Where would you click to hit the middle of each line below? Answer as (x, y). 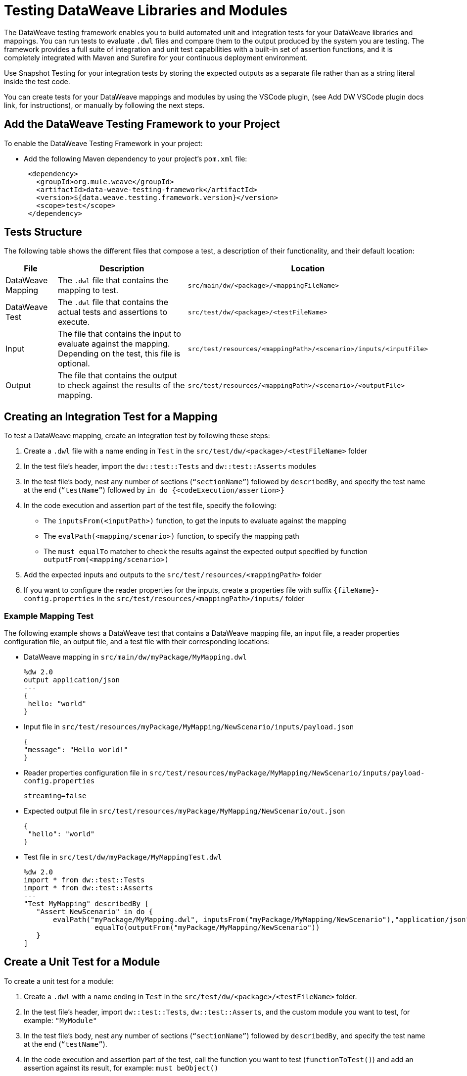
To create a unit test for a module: (59, 981)
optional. (74, 364)
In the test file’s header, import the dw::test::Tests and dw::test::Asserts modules (170, 466)
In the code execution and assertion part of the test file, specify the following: (150, 506)
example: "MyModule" (61, 1020)
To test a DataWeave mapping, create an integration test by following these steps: (137, 436)
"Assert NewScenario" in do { (95, 912)
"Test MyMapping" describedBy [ (86, 904)
